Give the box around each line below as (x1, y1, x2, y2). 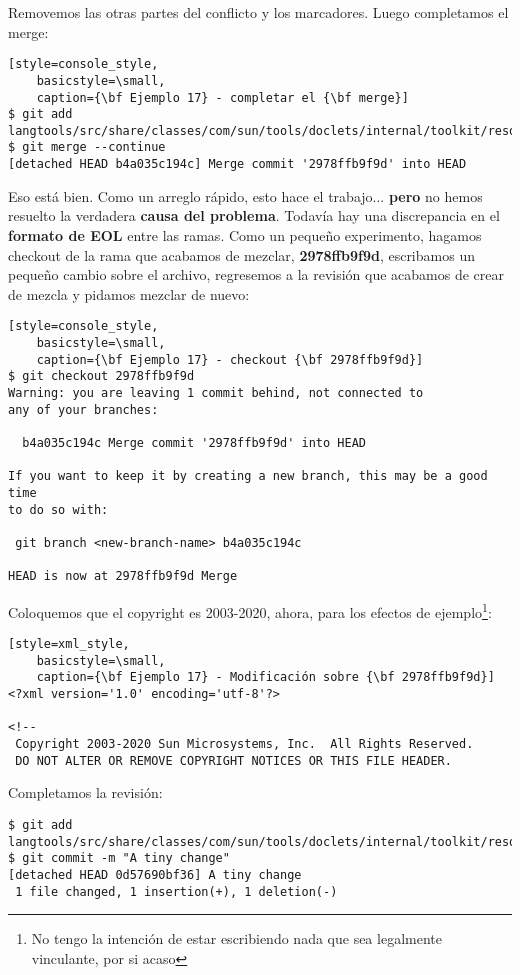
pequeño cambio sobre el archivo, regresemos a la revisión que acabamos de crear (8, 264, 505, 285)
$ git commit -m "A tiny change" (8, 851, 230, 866)
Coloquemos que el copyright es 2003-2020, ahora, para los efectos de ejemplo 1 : (8, 598, 492, 622)
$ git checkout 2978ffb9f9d (8, 369, 195, 384)
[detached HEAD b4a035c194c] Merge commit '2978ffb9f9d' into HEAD (8, 157, 467, 172)
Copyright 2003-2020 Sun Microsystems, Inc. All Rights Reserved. (15, 737, 474, 752)
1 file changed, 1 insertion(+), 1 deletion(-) (15, 884, 338, 899)
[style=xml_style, (8, 637, 130, 652)
